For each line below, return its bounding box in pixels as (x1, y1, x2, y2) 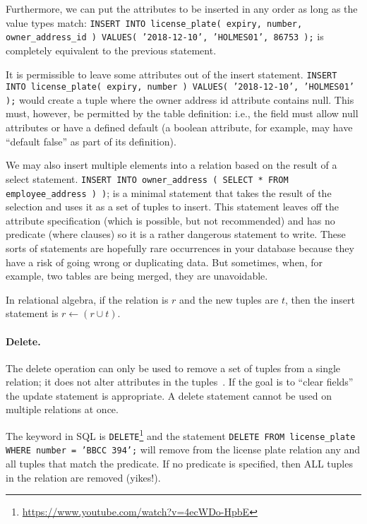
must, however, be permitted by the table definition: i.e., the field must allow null (6, 106, 359, 121)
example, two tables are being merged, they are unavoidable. (6, 268, 268, 283)
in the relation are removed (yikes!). (6, 470, 161, 484)
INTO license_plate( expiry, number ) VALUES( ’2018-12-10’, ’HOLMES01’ (6, 82, 354, 93)
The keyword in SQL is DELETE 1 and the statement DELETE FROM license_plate (6, 427, 356, 443)
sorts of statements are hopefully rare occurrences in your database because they (6, 240, 354, 255)
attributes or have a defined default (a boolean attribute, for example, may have (6, 120, 353, 135)
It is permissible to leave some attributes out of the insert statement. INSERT (6, 66, 337, 81)
